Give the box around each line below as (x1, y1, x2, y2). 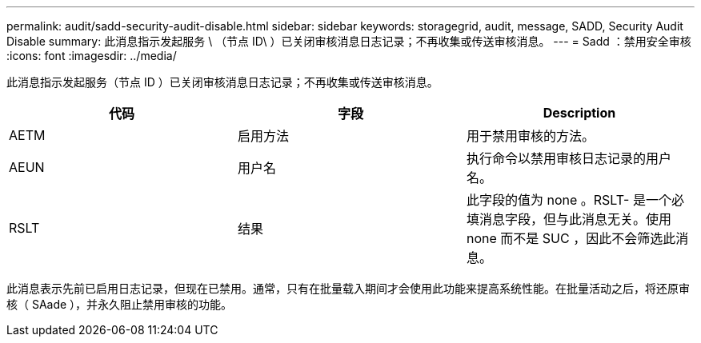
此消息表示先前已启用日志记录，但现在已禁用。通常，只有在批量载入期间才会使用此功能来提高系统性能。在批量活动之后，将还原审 (6, 281, 690, 295)
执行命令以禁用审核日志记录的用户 (466, 150, 671, 166)
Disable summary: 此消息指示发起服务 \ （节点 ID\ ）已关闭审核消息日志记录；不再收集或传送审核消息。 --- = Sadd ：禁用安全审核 (6, 34, 691, 48)
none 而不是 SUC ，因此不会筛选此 (466, 230, 676, 246)
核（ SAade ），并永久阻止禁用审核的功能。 (6, 297, 233, 311)
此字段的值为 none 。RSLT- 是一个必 (466, 192, 684, 208)
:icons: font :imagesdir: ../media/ (6, 49, 177, 62)
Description (543, 105, 616, 121)
